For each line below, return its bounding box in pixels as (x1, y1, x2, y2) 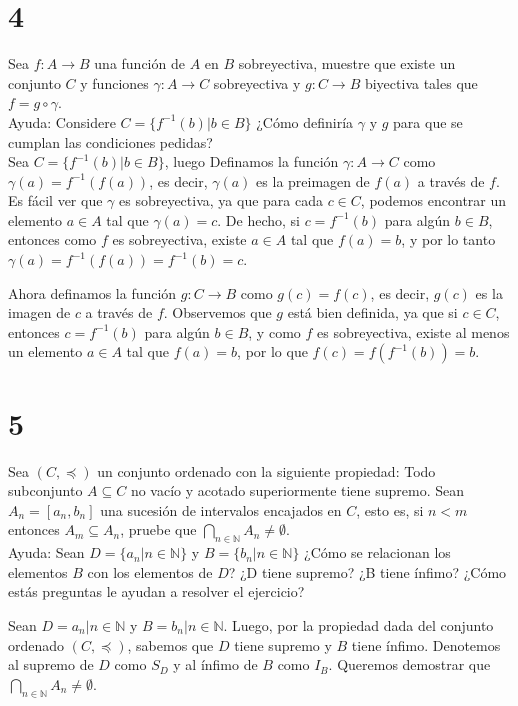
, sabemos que (127, 634, 214, 655)
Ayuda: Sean (8, 542, 85, 563)
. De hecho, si (217, 209, 300, 230)
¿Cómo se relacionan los (304, 542, 451, 563)
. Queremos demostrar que (328, 654, 491, 675)
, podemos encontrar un (360, 190, 507, 211)
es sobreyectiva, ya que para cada (119, 190, 323, 211)
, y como (248, 321, 301, 342)
